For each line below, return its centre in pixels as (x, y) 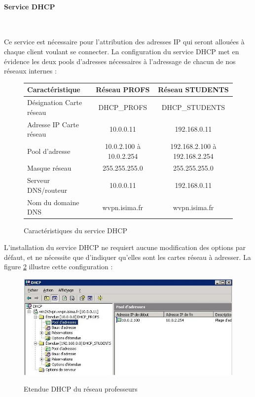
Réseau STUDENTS (193, 90)
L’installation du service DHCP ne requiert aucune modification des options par (125, 247)
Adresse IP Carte (53, 124)
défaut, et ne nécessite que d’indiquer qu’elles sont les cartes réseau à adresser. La (127, 257)
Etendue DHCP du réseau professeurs (81, 389)
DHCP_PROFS (123, 107)
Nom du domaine (53, 202)
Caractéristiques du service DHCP (75, 231)
